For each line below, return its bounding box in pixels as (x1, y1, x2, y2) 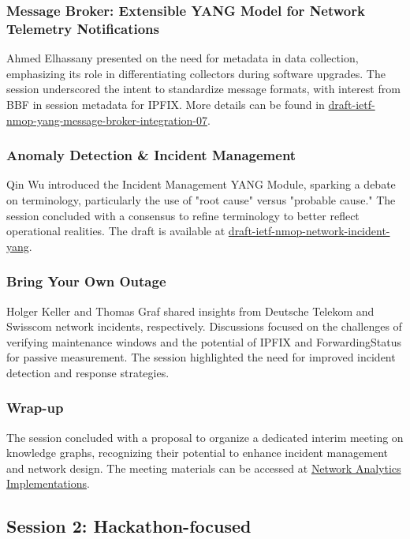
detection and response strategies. (6, 364, 170, 380)
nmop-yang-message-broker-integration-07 (6, 111, 207, 128)
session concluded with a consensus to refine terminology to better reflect (6, 207, 360, 223)
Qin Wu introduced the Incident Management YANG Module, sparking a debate (6, 176, 396, 193)
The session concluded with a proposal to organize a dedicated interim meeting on (6, 429, 404, 445)
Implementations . (6, 475, 90, 492)
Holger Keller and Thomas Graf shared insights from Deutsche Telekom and (6, 302, 375, 319)
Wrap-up (6, 398, 64, 417)
